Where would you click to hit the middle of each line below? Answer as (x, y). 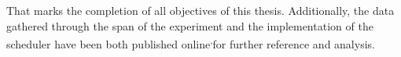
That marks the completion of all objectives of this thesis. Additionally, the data (200, 10)
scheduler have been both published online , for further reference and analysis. (191, 43)
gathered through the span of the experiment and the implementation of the (190, 25)
